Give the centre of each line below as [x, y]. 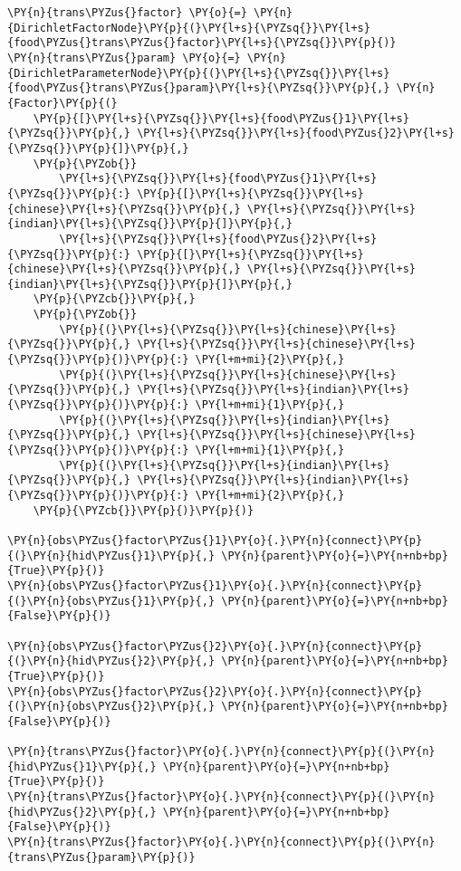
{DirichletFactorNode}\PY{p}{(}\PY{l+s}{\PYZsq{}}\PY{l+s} [189, 28]
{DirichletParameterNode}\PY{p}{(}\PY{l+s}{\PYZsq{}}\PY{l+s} [199, 73]
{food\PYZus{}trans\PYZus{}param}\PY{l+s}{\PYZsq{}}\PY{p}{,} [199, 88]
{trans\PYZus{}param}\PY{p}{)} [101, 857]
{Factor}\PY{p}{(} [62, 103]
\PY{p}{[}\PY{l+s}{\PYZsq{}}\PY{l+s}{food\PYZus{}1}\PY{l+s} [221, 118]
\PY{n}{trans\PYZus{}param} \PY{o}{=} [124, 57]
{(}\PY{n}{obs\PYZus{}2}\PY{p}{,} [111, 707]
